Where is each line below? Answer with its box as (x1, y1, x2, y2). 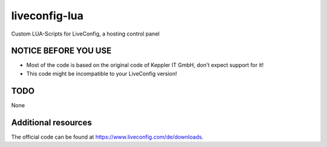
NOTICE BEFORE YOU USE (11, 46, 112, 56)
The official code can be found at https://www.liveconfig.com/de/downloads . (11, 133, 204, 140)
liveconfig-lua (11, 9, 84, 22)
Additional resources (11, 117, 92, 128)
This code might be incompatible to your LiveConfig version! (26, 70, 177, 77)
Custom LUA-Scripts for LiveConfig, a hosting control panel (11, 30, 160, 37)
